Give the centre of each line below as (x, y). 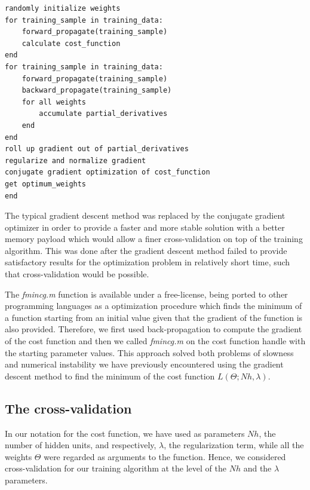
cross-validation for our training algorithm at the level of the (116, 468)
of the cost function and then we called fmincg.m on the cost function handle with (155, 341)
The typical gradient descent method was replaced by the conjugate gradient (145, 215)
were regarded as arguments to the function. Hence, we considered (165, 456)
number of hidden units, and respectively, (81, 445)
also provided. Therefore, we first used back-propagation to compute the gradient (154, 329)
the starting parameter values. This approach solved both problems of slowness (149, 352)
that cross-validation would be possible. (77, 274)
